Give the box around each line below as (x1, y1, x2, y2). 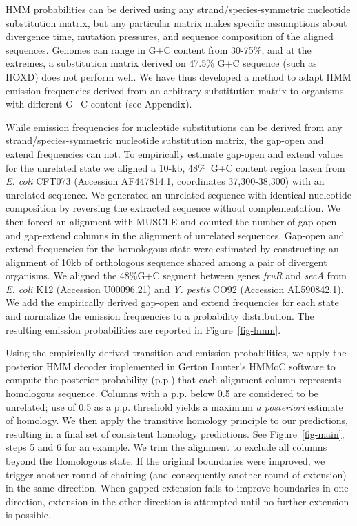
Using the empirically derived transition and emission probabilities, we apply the (6, 345, 347, 360)
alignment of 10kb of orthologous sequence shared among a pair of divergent (6, 254, 327, 269)
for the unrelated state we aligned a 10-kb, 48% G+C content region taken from (6, 160, 345, 174)
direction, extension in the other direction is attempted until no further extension (6, 494, 349, 508)
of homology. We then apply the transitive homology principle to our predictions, (6, 413, 348, 427)
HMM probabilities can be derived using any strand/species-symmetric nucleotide (6, 2, 351, 16)
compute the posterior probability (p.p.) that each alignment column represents (6, 372, 342, 387)
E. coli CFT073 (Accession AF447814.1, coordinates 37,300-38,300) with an (6, 174, 325, 188)
